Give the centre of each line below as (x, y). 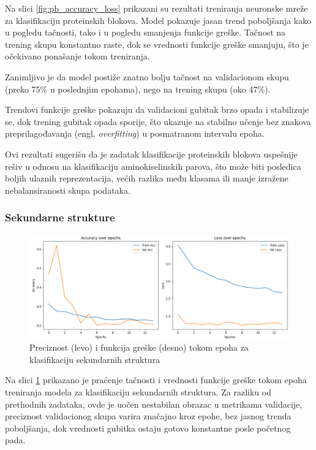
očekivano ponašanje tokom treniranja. (77, 56)
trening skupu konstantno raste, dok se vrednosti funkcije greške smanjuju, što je (157, 44)
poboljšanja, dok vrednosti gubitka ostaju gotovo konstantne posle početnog (148, 428)
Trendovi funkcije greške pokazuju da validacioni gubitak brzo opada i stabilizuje (157, 109)
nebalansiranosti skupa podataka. (68, 190)
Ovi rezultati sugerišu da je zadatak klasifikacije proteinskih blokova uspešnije (151, 154)
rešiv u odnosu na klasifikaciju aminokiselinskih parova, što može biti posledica (153, 166)
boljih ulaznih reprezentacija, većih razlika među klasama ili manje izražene (147, 178)
